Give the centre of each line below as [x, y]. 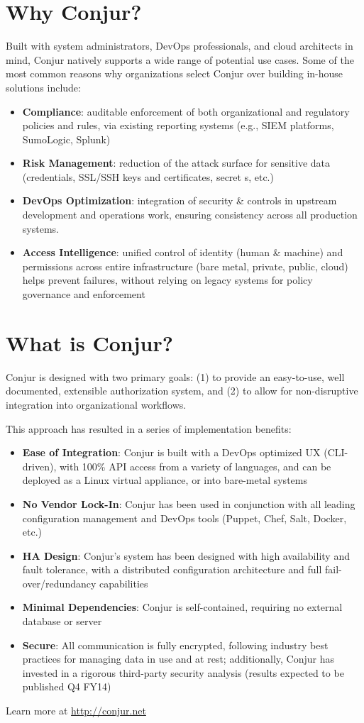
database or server [62, 621]
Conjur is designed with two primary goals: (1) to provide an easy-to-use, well [175, 376]
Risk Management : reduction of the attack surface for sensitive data [176, 163]
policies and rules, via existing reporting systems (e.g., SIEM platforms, [178, 125]
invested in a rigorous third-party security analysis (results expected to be [183, 672]
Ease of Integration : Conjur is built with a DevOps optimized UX [171, 452]
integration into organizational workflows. [96, 404]
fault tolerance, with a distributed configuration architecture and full [172, 569]
